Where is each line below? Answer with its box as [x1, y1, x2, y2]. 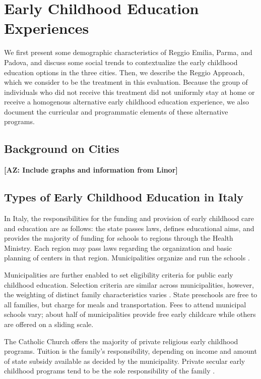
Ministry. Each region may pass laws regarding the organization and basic [4, 242, 232, 253]
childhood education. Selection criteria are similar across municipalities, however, [4, 279, 254, 290]
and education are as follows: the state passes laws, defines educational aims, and [4, 223, 254, 233]
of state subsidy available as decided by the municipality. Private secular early [4, 355, 245, 366]
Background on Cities [4, 141, 119, 156]
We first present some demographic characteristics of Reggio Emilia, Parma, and [4, 47, 252, 58]
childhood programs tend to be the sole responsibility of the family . [4, 365, 215, 376]
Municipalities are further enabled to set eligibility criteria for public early [4, 269, 233, 280]
